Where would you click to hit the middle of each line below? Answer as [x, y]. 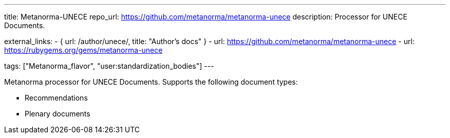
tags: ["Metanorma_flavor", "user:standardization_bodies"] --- [109, 66]
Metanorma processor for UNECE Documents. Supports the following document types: [151, 82]
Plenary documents [58, 114]
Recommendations [56, 98]
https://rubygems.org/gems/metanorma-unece [83, 50]
